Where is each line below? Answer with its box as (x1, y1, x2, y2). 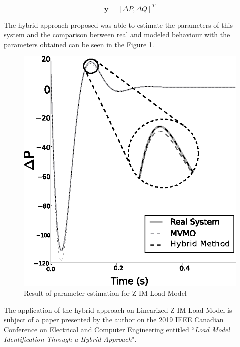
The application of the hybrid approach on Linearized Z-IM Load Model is (4, 304, 232, 315)
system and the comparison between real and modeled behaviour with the (4, 29, 230, 40)
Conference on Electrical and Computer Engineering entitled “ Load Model (4, 324, 230, 334)
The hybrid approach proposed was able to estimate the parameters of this (4, 19, 233, 30)
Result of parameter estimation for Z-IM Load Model (24, 287, 187, 298)
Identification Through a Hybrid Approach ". (4, 334, 137, 344)
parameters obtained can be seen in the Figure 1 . (4, 39, 154, 49)
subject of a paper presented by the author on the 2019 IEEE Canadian (4, 314, 224, 325)
